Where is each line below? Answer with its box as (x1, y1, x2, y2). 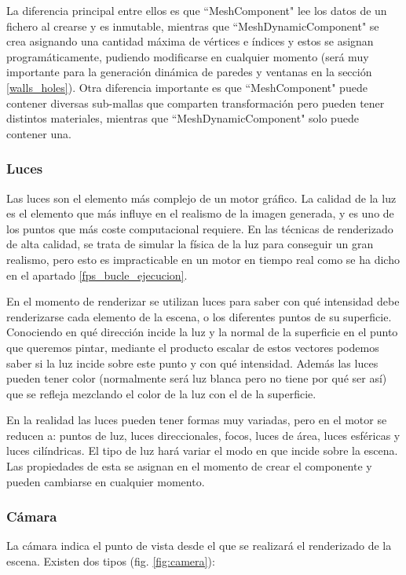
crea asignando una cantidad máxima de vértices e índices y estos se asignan (6, 33, 374, 49)
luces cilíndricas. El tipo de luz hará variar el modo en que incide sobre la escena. (6, 442, 398, 459)
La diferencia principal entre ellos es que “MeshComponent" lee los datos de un (6, 2, 387, 18)
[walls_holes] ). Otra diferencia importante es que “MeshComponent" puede (6, 79, 368, 95)
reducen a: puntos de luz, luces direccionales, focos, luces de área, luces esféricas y (6, 427, 401, 443)
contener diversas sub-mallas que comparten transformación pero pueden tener (6, 94, 385, 111)
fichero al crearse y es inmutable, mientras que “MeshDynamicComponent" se (6, 17, 379, 34)
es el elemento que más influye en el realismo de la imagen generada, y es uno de (6, 205, 394, 222)
